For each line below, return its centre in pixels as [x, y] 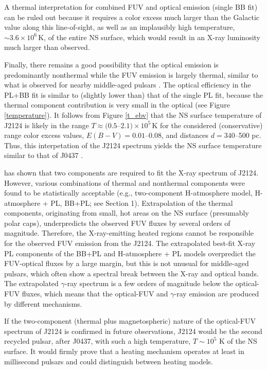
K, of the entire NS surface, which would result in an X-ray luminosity [149, 37]
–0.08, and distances [177, 135]
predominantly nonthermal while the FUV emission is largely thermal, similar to [131, 74]
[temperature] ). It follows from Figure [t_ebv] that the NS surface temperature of [133, 114]
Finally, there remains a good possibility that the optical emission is [111, 64]
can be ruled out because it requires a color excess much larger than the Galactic [132, 17]
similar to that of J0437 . [44, 155]
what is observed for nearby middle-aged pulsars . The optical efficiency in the [128, 85]
